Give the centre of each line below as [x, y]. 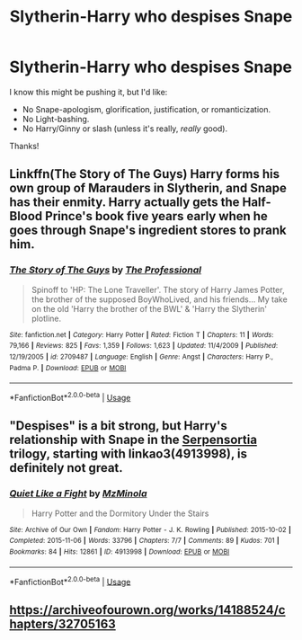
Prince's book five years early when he [156, 216]
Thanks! [24, 146]
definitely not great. [66, 468]
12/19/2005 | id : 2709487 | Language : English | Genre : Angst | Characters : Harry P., [142, 357]
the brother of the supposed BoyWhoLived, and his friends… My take [159, 299]
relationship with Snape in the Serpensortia [133, 440]
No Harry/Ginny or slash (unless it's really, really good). [125, 129]
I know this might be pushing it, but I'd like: [89, 92]
